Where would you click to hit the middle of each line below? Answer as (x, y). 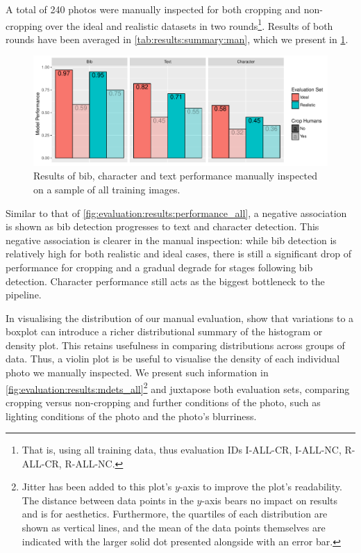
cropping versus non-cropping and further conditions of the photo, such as (163, 402)
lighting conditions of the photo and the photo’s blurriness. (131, 416)
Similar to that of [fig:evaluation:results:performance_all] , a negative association (176, 213)
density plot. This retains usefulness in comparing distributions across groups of (175, 345)
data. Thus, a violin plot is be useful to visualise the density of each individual (173, 359)
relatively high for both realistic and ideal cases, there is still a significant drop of (179, 254)
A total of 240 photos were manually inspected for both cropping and (153, 9)
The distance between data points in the (108, 500)
